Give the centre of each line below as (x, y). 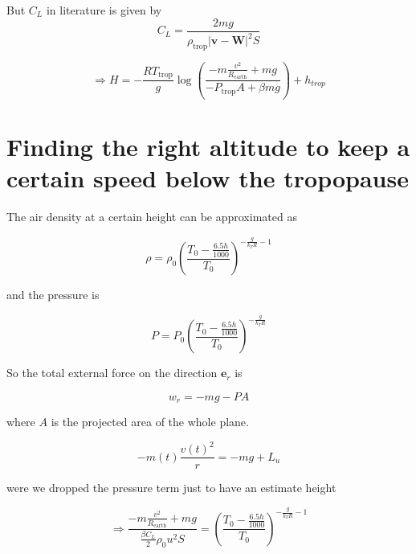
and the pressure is (53, 295)
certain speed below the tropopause (208, 178)
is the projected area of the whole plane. (150, 422)
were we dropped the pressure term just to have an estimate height (171, 487)
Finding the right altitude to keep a (208, 146)
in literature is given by (104, 10)
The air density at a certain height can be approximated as (152, 217)
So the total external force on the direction (112, 373)
